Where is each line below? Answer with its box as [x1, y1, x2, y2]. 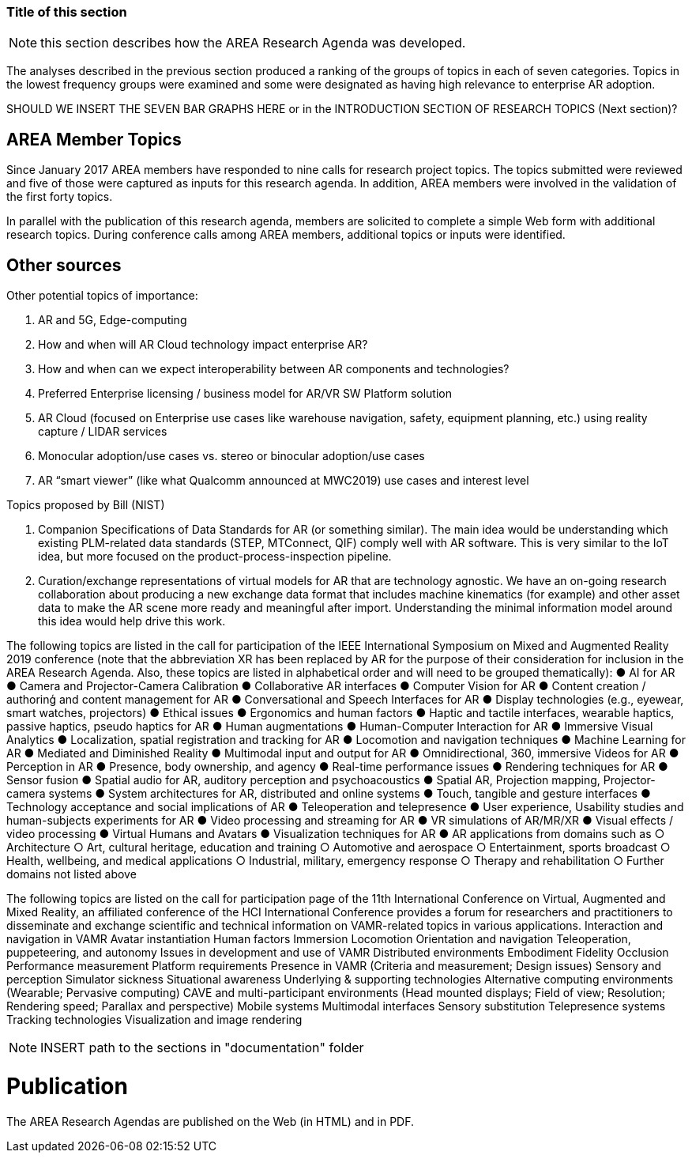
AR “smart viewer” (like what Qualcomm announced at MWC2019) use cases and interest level [38, 474, 529, 488]
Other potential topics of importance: [6, 289, 198, 303]
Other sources [6, 255, 122, 275]
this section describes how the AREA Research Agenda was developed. [40, 35, 466, 51]
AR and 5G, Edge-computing [38, 313, 187, 327]
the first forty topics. [6, 190, 113, 204]
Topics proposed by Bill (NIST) [6, 498, 165, 512]
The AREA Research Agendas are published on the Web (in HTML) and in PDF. [6, 1114, 415, 1128]
